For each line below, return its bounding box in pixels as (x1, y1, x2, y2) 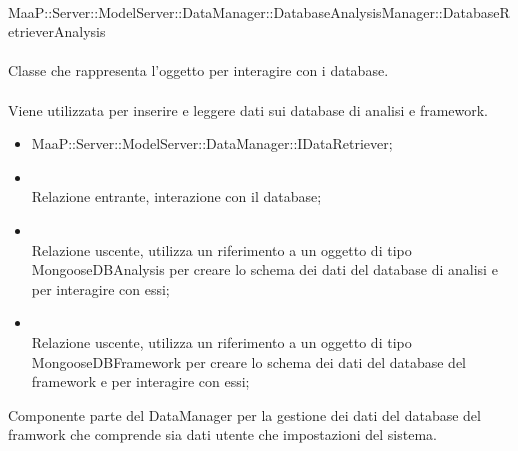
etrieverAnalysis (8, 21, 106, 42)
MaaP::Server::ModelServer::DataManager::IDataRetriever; (31, 133, 393, 154)
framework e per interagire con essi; (31, 371, 250, 392)
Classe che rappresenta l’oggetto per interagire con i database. (8, 60, 389, 81)
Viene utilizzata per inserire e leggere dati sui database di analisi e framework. (8, 99, 489, 120)
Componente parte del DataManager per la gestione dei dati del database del (8, 404, 481, 425)
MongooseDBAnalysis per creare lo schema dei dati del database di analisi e (31, 259, 498, 280)
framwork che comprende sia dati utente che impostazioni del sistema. (8, 424, 437, 445)
